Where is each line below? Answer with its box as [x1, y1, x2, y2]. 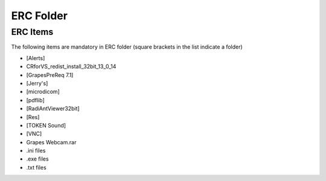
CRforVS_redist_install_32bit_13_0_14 [26, 63, 117, 70]
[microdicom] [26, 88, 60, 96]
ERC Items [11, 26, 54, 37]
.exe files [26, 155, 49, 162]
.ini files [26, 147, 46, 155]
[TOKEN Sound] [26, 121, 66, 129]
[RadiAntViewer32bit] [26, 105, 80, 112]
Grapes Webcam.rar [26, 138, 77, 146]
